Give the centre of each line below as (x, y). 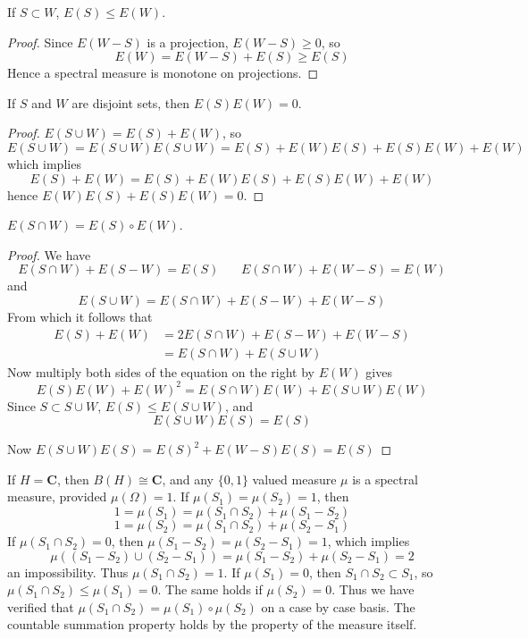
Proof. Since (40, 42)
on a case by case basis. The (338, 606)
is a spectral (385, 479)
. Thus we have (373, 589)
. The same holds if (210, 589)
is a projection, (188, 42)
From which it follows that (80, 316)
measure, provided (57, 496)
